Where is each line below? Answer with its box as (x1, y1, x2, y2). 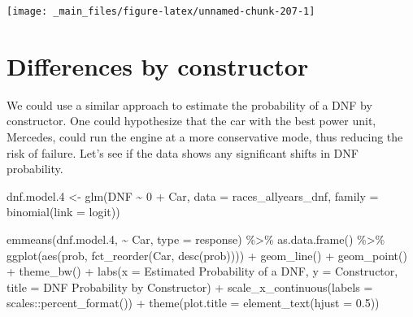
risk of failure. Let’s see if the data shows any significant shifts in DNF (7, 144, 359, 161)
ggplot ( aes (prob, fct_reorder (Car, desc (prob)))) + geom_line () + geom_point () (7, 246, 407, 263)
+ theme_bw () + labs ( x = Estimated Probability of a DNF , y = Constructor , (7, 263, 398, 280)
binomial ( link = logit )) (7, 203, 120, 220)
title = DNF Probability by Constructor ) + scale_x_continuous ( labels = (7, 278, 373, 295)
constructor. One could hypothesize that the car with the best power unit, (7, 112, 376, 129)
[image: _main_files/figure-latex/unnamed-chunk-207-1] (7, 6, 315, 17)
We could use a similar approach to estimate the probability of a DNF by (7, 96, 372, 113)
